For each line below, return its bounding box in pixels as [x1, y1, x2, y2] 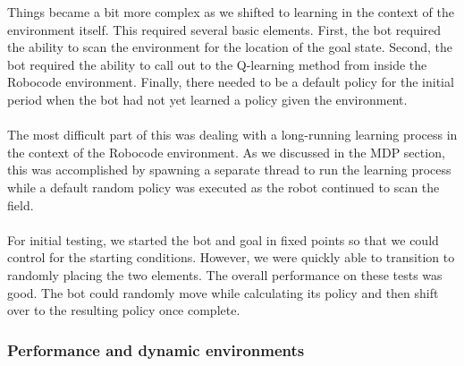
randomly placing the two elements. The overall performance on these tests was [7, 265, 443, 284]
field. [7, 195, 34, 214]
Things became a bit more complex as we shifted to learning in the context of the [7, 3, 454, 21]
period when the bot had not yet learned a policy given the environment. [7, 89, 408, 108]
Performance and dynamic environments [7, 338, 305, 361]
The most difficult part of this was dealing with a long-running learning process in [7, 125, 458, 144]
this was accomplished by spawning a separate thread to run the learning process [7, 160, 451, 179]
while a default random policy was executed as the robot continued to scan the [7, 177, 440, 196]
